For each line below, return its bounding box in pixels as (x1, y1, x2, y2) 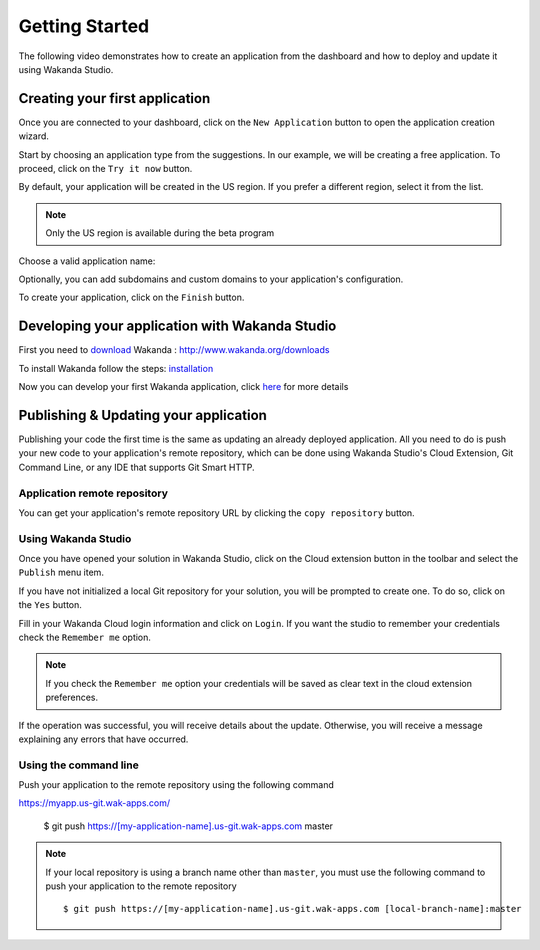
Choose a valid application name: (18, 255, 156, 267)
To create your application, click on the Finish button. (18, 291, 245, 304)
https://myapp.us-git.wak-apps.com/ (18, 797, 171, 809)
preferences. (45, 691, 99, 704)
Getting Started (18, 15, 150, 37)
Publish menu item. (18, 566, 105, 579)
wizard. (18, 130, 50, 142)
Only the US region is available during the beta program (45, 227, 275, 239)
